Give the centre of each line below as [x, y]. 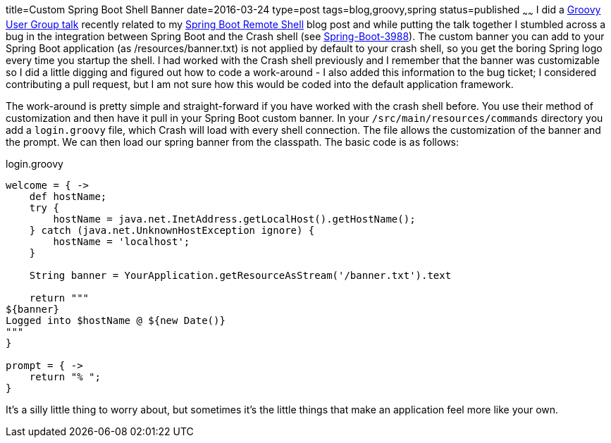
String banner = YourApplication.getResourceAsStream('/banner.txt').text [240, 275]
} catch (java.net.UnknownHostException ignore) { [172, 230]
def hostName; [68, 196]
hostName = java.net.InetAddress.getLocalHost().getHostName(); [234, 219]
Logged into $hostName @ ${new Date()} [116, 320]
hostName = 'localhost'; [122, 241]
